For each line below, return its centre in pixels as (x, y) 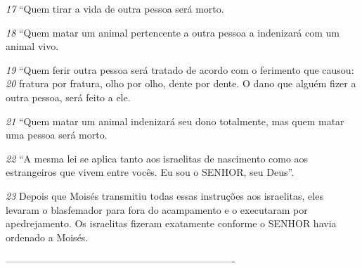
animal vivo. (32, 46)
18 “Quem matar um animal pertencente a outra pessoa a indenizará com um (173, 32)
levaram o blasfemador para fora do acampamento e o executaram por (157, 209)
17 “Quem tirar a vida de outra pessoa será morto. (115, 8)
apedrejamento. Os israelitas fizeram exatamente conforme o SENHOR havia (171, 223)
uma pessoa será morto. (57, 135)
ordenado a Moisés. (47, 237)
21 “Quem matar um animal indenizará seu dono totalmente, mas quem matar (175, 121)
